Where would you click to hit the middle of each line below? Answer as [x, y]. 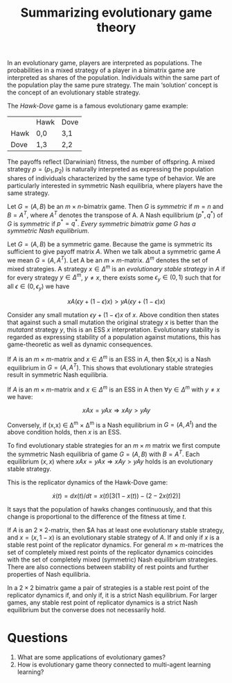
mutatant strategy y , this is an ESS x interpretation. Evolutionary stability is [114, 329]
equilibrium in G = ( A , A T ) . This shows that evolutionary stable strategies [110, 367]
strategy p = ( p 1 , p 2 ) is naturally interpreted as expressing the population [111, 170]
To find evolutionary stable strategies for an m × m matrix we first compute [114, 446]
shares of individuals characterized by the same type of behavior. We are [111, 178]
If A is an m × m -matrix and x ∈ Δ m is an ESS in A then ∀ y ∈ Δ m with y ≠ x [114, 389]
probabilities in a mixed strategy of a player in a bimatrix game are [101, 70]
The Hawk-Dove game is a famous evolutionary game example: [98, 106]
